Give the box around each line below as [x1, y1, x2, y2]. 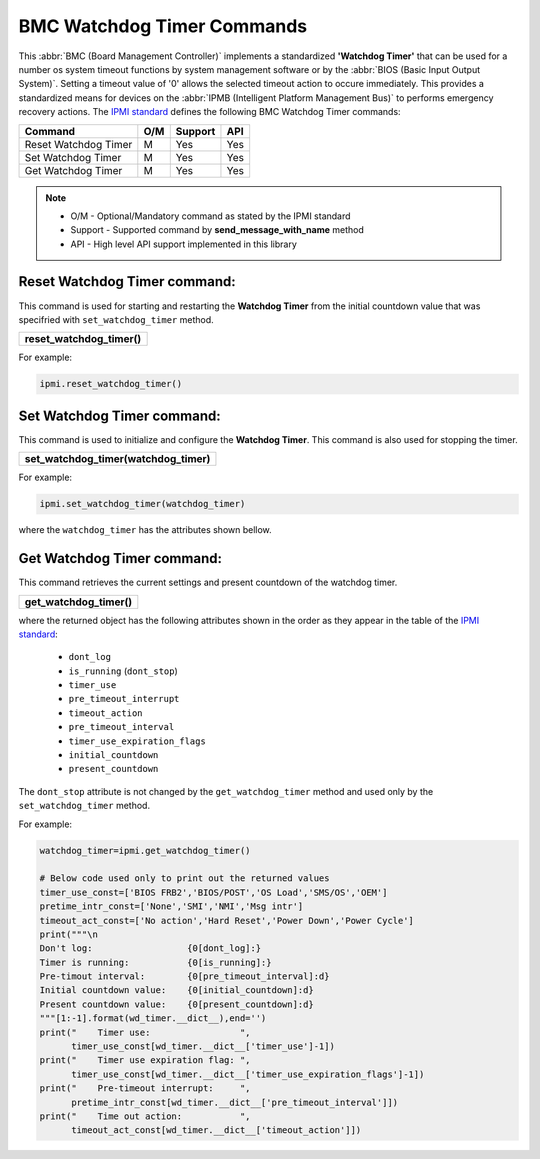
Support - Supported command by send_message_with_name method [70, 224, 365, 236]
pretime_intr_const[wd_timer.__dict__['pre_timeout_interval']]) [71, 1096, 399, 1108]
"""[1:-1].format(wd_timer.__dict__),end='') [39, 1013, 267, 1024]
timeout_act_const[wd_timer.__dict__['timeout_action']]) [71, 1125, 362, 1136]
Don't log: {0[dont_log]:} [39, 943, 262, 954]
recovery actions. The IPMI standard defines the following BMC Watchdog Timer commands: [18, 106, 401, 118]
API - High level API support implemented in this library [70, 238, 297, 250]
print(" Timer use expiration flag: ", [39, 1055, 251, 1066]
